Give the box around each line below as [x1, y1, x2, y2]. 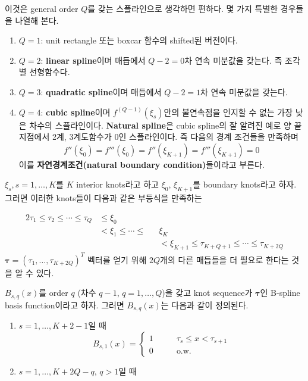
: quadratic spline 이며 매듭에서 [40, 85, 162, 98]
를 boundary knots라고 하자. [193, 178, 297, 190]
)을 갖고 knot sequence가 [162, 286, 253, 299]
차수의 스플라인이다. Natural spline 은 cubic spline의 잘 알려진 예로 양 [29, 118, 291, 131]
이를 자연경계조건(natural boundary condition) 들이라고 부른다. [18, 158, 265, 170]
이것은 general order [5, 2, 78, 14]
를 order [39, 286, 68, 299]
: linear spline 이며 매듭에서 [40, 54, 146, 66]
